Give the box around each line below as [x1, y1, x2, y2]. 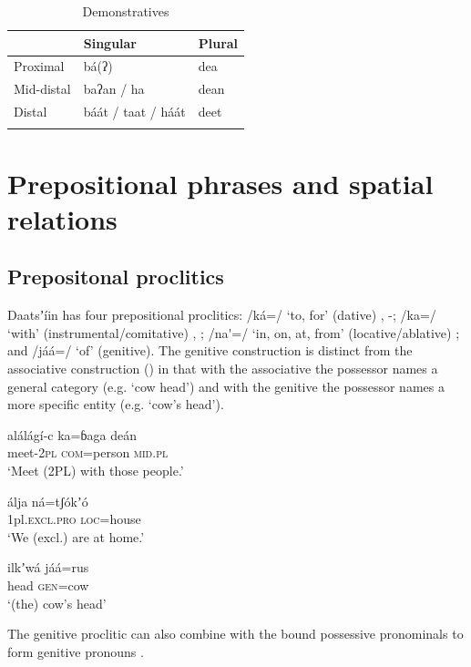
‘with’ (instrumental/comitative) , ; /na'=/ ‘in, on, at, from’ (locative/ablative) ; [7, 323, 460, 342]
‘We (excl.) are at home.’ [7, 527, 145, 546]
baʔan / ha [83, 79, 145, 98]
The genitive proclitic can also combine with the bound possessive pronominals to [7, 624, 464, 643]
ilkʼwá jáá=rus [7, 558, 89, 577]
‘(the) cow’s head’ [7, 593, 107, 612]
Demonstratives [82, 2, 169, 20]
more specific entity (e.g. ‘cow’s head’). [7, 395, 224, 414]
